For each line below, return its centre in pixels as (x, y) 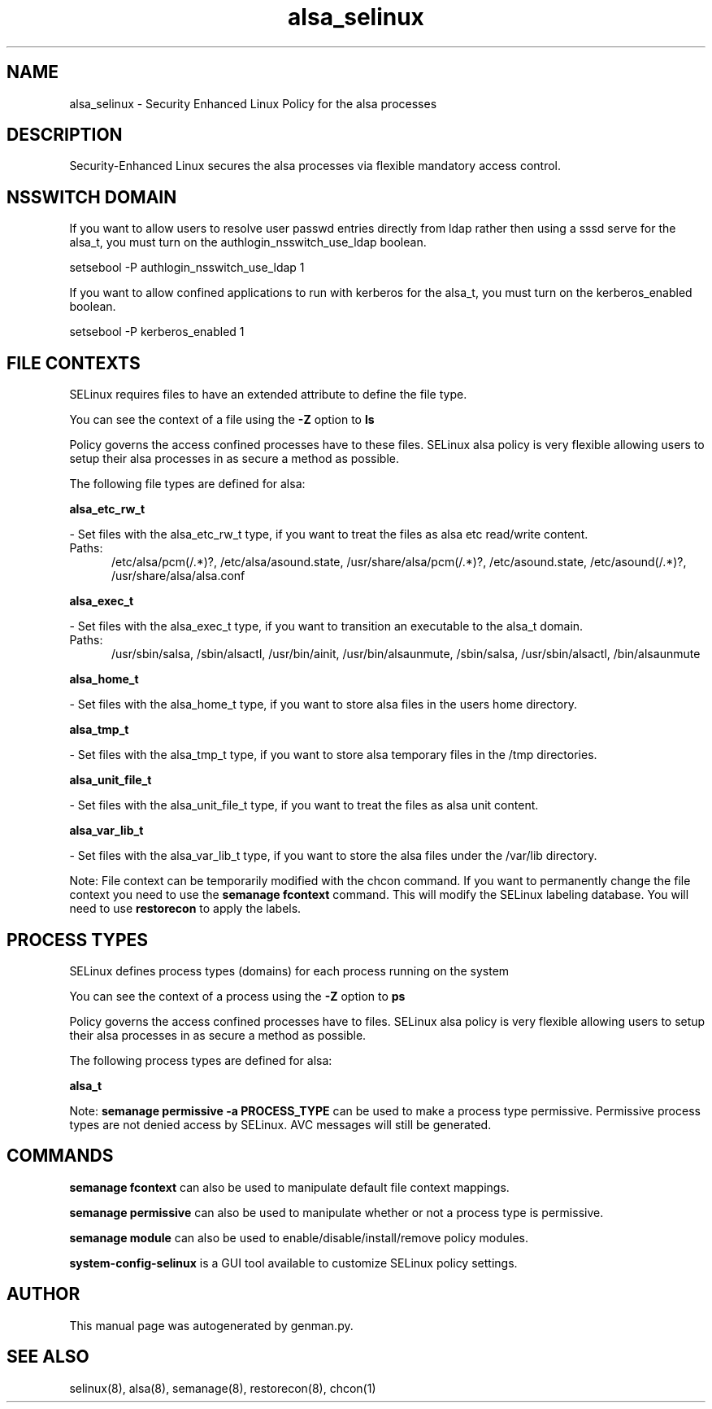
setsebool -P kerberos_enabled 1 (157, 332)
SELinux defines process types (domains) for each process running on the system (289, 971)
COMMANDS (60, 1156)
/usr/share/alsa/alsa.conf (178, 576)
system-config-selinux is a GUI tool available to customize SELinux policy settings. (293, 1263)
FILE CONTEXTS (74, 363)
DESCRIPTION (65, 135)
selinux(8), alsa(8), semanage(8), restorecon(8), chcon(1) (223, 1388)
